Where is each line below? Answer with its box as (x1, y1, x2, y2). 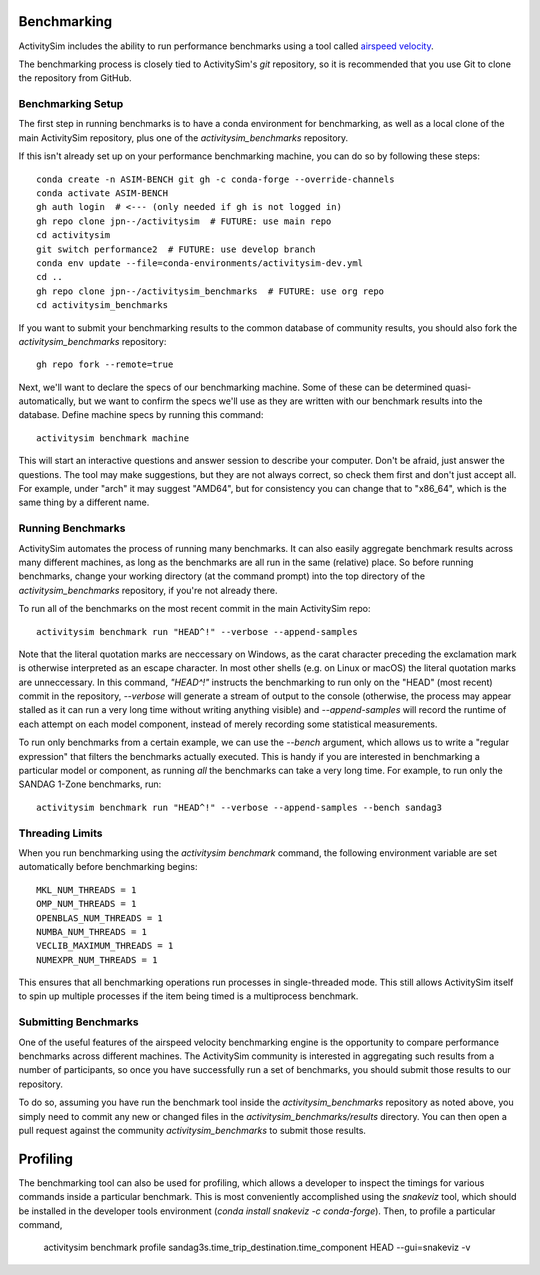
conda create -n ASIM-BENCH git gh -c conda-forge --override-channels (36, 173, 395, 185)
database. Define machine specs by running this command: (18, 409, 264, 421)
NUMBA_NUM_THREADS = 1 (36, 926, 148, 937)
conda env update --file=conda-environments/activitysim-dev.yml (36, 257, 364, 269)
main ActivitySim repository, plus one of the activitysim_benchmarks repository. (18, 131, 349, 144)
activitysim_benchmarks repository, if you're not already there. (18, 584, 279, 596)
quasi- (444, 381, 472, 393)
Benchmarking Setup (18, 97, 124, 111)
